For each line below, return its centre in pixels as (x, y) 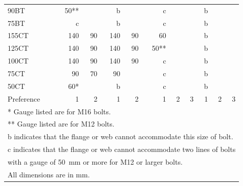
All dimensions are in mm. (49, 174)
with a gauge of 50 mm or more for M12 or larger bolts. (95, 161)
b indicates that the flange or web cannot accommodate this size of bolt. (120, 136)
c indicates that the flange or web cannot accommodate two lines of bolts (122, 149)
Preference (24, 98)
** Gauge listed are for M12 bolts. (61, 124)
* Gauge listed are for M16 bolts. (59, 111)
